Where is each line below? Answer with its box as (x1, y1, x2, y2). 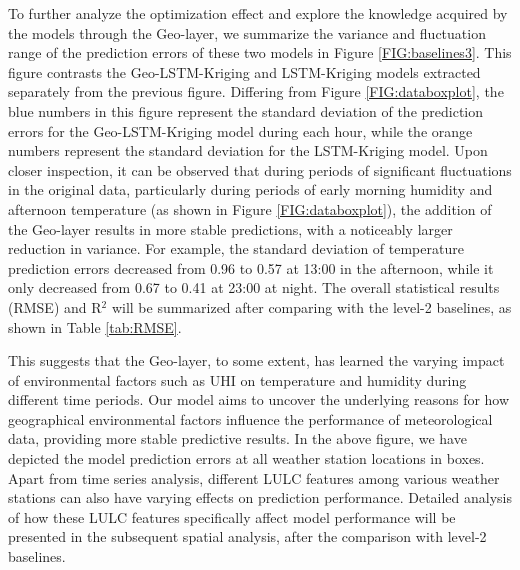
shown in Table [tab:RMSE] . (8, 316, 182, 337)
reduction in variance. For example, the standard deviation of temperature (8, 238, 464, 259)
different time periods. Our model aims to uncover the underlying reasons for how (8, 389, 510, 410)
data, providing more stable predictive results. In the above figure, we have (8, 428, 467, 449)
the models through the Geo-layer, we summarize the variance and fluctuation (8, 22, 486, 43)
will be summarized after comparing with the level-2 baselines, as (111, 296, 512, 317)
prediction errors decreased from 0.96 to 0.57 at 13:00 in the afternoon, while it (8, 257, 494, 278)
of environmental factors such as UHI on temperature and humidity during (8, 369, 467, 390)
